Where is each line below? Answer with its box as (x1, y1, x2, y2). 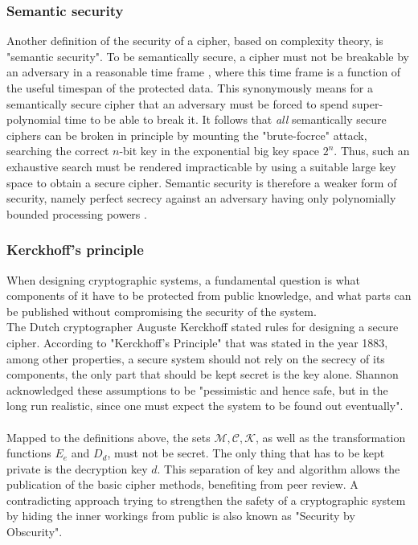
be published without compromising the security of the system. (6, 302, 317, 319)
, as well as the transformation (256, 428, 406, 445)
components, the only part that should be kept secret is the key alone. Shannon (6, 366, 399, 383)
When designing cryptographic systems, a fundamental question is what (6, 271, 361, 288)
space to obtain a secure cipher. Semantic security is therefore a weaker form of (6, 174, 397, 191)
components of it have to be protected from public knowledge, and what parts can (6, 287, 412, 304)
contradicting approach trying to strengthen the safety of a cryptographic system (6, 491, 406, 508)
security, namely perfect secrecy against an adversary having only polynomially (6, 190, 396, 207)
